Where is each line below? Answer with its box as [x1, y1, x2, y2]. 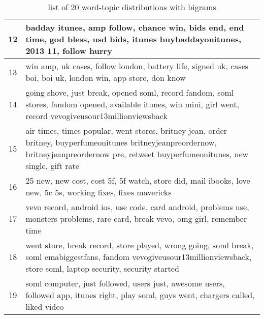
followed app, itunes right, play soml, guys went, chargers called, [25, 289, 255, 301]
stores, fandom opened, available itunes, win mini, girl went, [25, 98, 240, 110]
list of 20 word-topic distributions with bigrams [48, 1, 216, 13]
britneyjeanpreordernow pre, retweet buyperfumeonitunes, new [25, 148, 249, 160]
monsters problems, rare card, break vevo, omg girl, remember [25, 213, 247, 224]
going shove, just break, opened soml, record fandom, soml [25, 86, 234, 98]
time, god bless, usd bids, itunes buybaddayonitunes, [25, 33, 242, 45]
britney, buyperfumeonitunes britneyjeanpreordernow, [25, 136, 217, 148]
